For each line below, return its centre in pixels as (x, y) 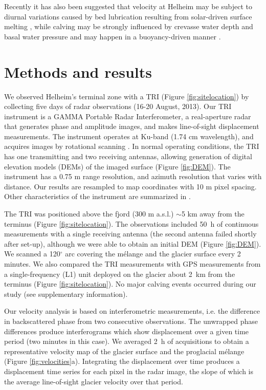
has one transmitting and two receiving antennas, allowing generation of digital (128, 156)
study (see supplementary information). (66, 294)
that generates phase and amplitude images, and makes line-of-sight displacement (132, 126)
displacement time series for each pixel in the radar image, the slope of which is (129, 371)
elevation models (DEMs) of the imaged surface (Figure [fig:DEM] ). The (117, 166)
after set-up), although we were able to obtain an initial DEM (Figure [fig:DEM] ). (133, 243)
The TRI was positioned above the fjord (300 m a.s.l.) (89, 214)
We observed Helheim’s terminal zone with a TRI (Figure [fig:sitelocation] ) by (127, 96)
